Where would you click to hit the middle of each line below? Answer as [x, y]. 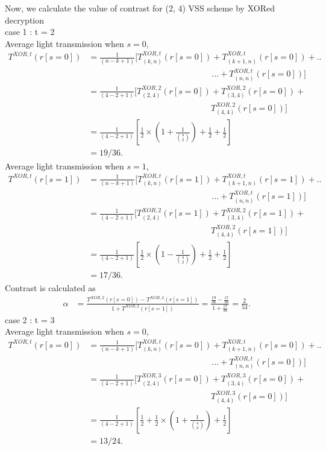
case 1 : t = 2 [30, 32]
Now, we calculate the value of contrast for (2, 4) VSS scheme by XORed [140, 8]
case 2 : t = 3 [30, 319]
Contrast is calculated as [50, 288]
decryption [25, 20]
